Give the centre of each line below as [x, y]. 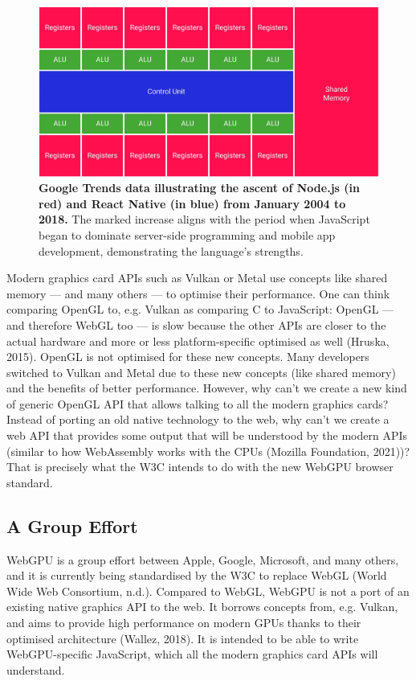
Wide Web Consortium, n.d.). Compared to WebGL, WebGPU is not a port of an [208, 591]
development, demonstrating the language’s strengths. [171, 250]
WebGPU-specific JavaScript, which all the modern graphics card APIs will [192, 654]
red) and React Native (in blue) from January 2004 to [192, 203]
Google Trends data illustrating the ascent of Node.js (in [199, 188]
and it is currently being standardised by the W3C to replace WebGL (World [197, 575]
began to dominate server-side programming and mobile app [187, 234]
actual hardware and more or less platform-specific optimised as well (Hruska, [198, 340]
